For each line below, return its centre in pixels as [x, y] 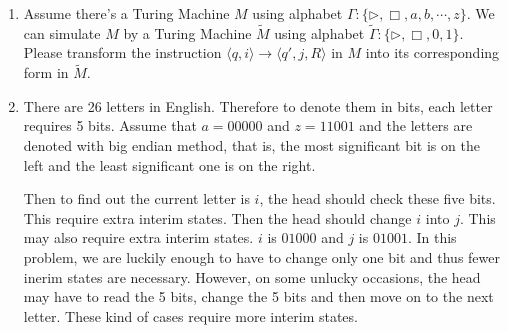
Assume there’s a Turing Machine [126, 13]
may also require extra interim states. [138, 237]
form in [46, 72]
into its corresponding [432, 52]
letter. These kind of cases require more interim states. [190, 315]
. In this [432, 237]
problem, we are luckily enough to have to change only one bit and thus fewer [261, 256]
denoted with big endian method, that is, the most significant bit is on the [251, 145]
